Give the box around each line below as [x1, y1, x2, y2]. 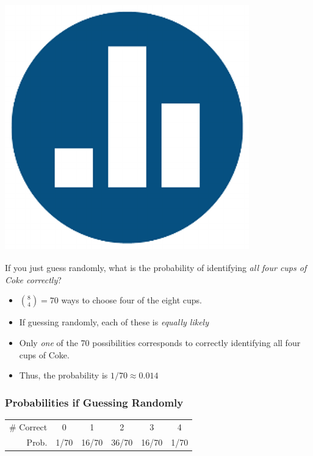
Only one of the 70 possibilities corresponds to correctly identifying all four [19, 336, 301, 349]
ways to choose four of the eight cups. [61, 294, 202, 306]
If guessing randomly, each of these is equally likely [19, 316, 209, 328]
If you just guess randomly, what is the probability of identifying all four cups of [5, 261, 307, 274]
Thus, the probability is [19, 369, 108, 382]
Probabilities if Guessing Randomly [5, 394, 184, 410]
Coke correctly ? [5, 273, 62, 286]
